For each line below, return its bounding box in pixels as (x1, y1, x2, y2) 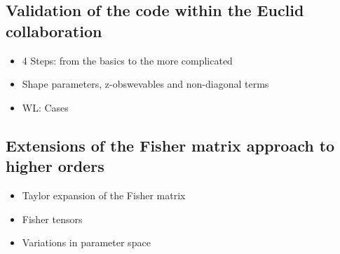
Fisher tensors (22, 211, 83, 226)
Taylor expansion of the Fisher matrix (22, 187, 186, 202)
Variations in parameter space (22, 235, 151, 250)
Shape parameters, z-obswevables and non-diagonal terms (22, 76, 269, 91)
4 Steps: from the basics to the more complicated (22, 53, 233, 67)
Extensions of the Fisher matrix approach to (6, 134, 335, 156)
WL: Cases (22, 100, 69, 114)
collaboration (6, 20, 102, 41)
